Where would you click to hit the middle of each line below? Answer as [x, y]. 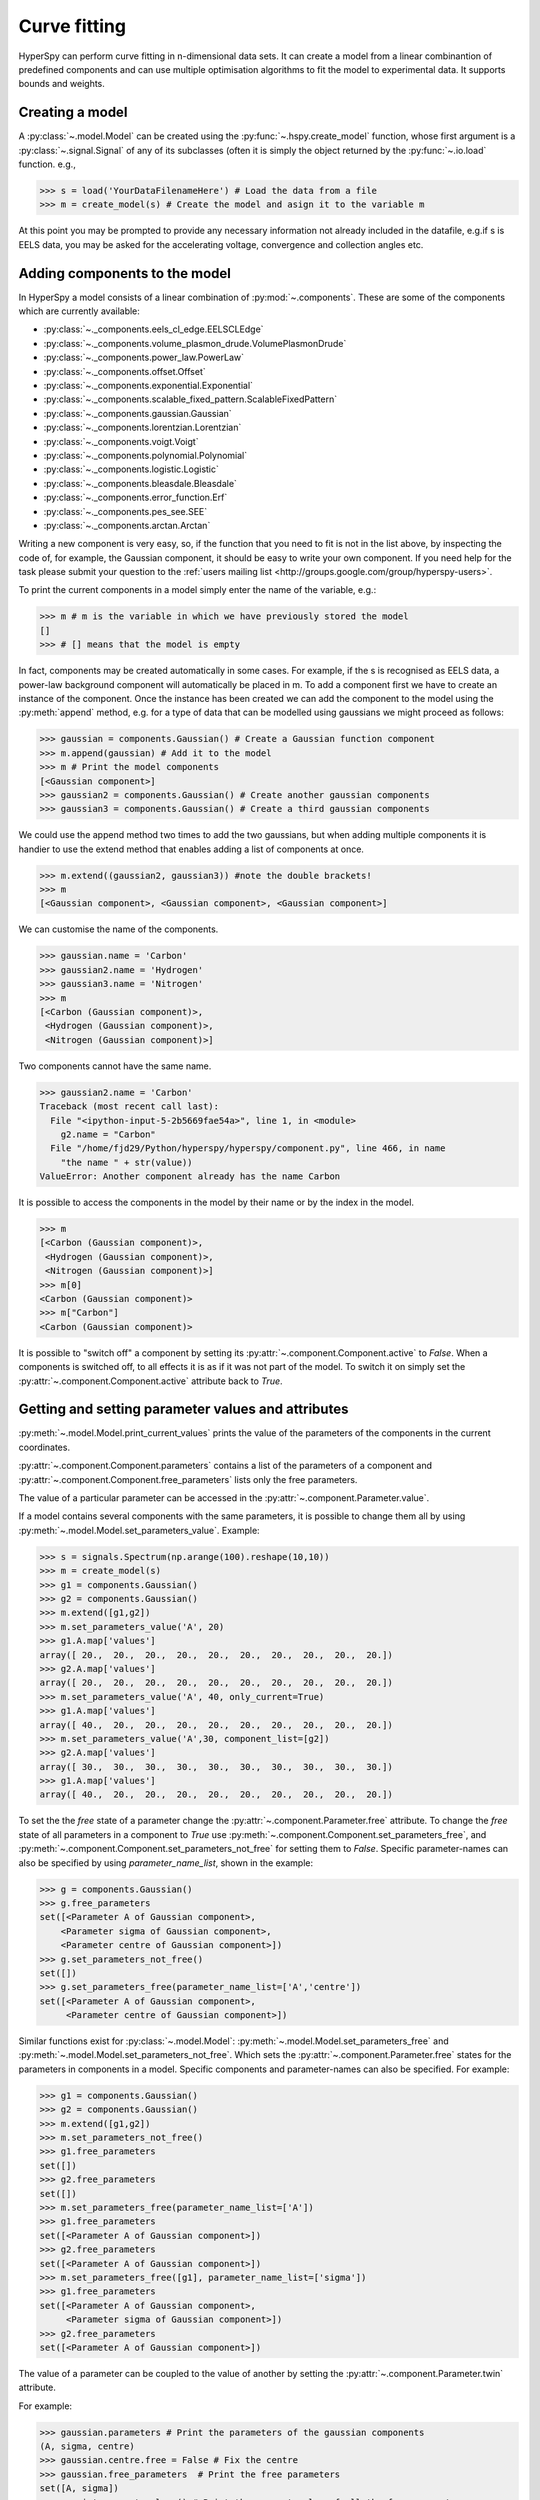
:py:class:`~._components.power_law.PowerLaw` [144, 357]
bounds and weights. [61, 84]
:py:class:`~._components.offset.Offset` [124, 371]
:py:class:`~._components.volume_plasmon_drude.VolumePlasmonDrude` [195, 343]
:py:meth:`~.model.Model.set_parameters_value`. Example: [139, 1530]
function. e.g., [47, 164]
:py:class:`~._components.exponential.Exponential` [148, 386]
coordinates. [44, 1447]
